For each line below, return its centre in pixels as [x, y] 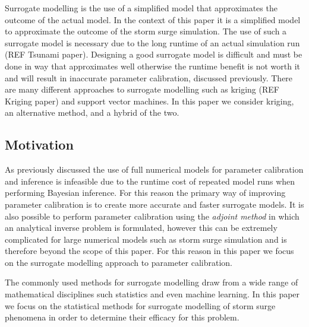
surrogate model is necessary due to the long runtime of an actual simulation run [152, 42]
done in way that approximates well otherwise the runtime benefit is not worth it [152, 66]
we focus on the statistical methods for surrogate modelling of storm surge [140, 305]
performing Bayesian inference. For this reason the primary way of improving [145, 193]
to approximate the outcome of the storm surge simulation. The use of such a [146, 31]
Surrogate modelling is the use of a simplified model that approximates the [141, 8]
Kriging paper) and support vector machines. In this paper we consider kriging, [149, 101]
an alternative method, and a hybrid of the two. [92, 112]
